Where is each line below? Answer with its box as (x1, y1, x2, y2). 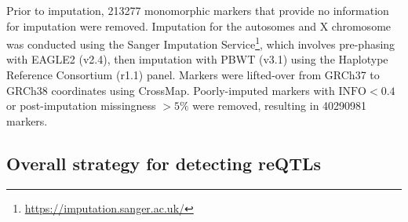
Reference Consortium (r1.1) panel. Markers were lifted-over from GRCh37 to (6, 67, 380, 83)
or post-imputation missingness (6, 97, 156, 114)
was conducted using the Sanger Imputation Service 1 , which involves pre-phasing (6, 34, 395, 52)
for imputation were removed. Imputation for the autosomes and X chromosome (6, 17, 392, 34)
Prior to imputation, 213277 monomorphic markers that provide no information (6, 2, 389, 18)
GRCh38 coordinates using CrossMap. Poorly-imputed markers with (6, 82, 335, 98)
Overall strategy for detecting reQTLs (6, 151, 322, 175)
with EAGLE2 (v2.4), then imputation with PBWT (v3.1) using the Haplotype (6, 51, 388, 67)
